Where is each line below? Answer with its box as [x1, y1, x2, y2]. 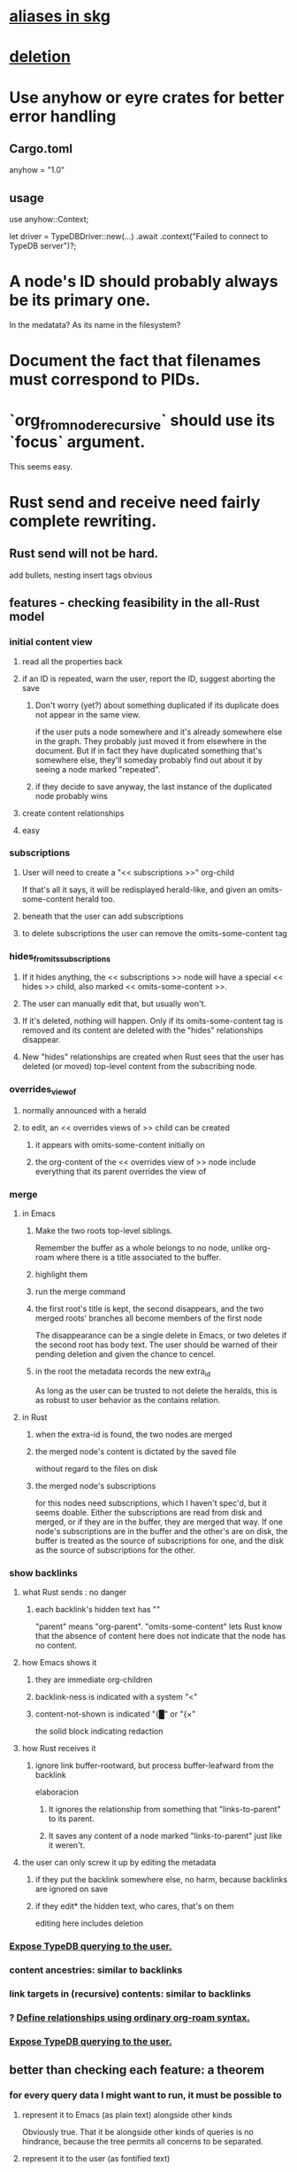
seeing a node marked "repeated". [34, 764, 161, 774]
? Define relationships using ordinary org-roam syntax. [9, 2012, 250, 2024]
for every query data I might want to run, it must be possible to [9, 2089, 283, 2101]
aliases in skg [9, 6, 110, 27]
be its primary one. [9, 291, 151, 311]
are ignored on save [34, 1884, 109, 1895]
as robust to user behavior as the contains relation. [34, 1395, 221, 1406]
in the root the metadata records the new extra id [34, 1366, 210, 1379]
